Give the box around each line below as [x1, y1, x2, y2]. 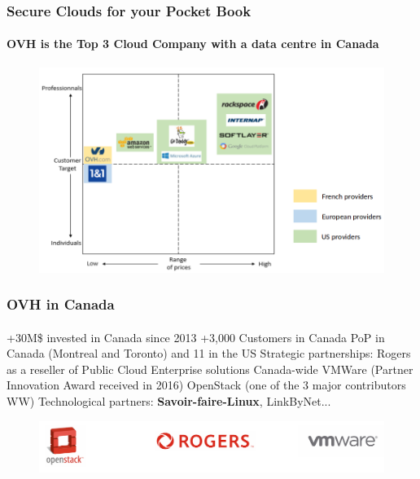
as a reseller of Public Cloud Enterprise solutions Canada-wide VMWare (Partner [7, 360, 413, 377]
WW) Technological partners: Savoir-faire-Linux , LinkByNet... [7, 392, 331, 409]
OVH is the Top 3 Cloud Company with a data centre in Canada [7, 35, 379, 52]
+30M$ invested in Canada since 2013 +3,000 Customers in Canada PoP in [7, 328, 385, 345]
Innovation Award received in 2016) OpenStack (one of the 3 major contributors [7, 376, 406, 393]
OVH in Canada [7, 294, 115, 314]
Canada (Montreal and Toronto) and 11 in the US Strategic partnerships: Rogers [7, 345, 411, 362]
